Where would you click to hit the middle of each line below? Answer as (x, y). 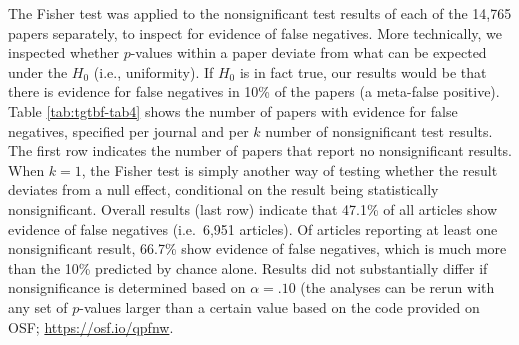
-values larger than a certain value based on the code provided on (279, 306)
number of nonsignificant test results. (379, 130)
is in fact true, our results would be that (363, 71)
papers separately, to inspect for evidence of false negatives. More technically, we (255, 32)
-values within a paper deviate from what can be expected (308, 52)
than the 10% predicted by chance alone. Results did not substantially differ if (248, 267)
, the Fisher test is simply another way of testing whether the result (289, 169)
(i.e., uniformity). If (153, 71)
